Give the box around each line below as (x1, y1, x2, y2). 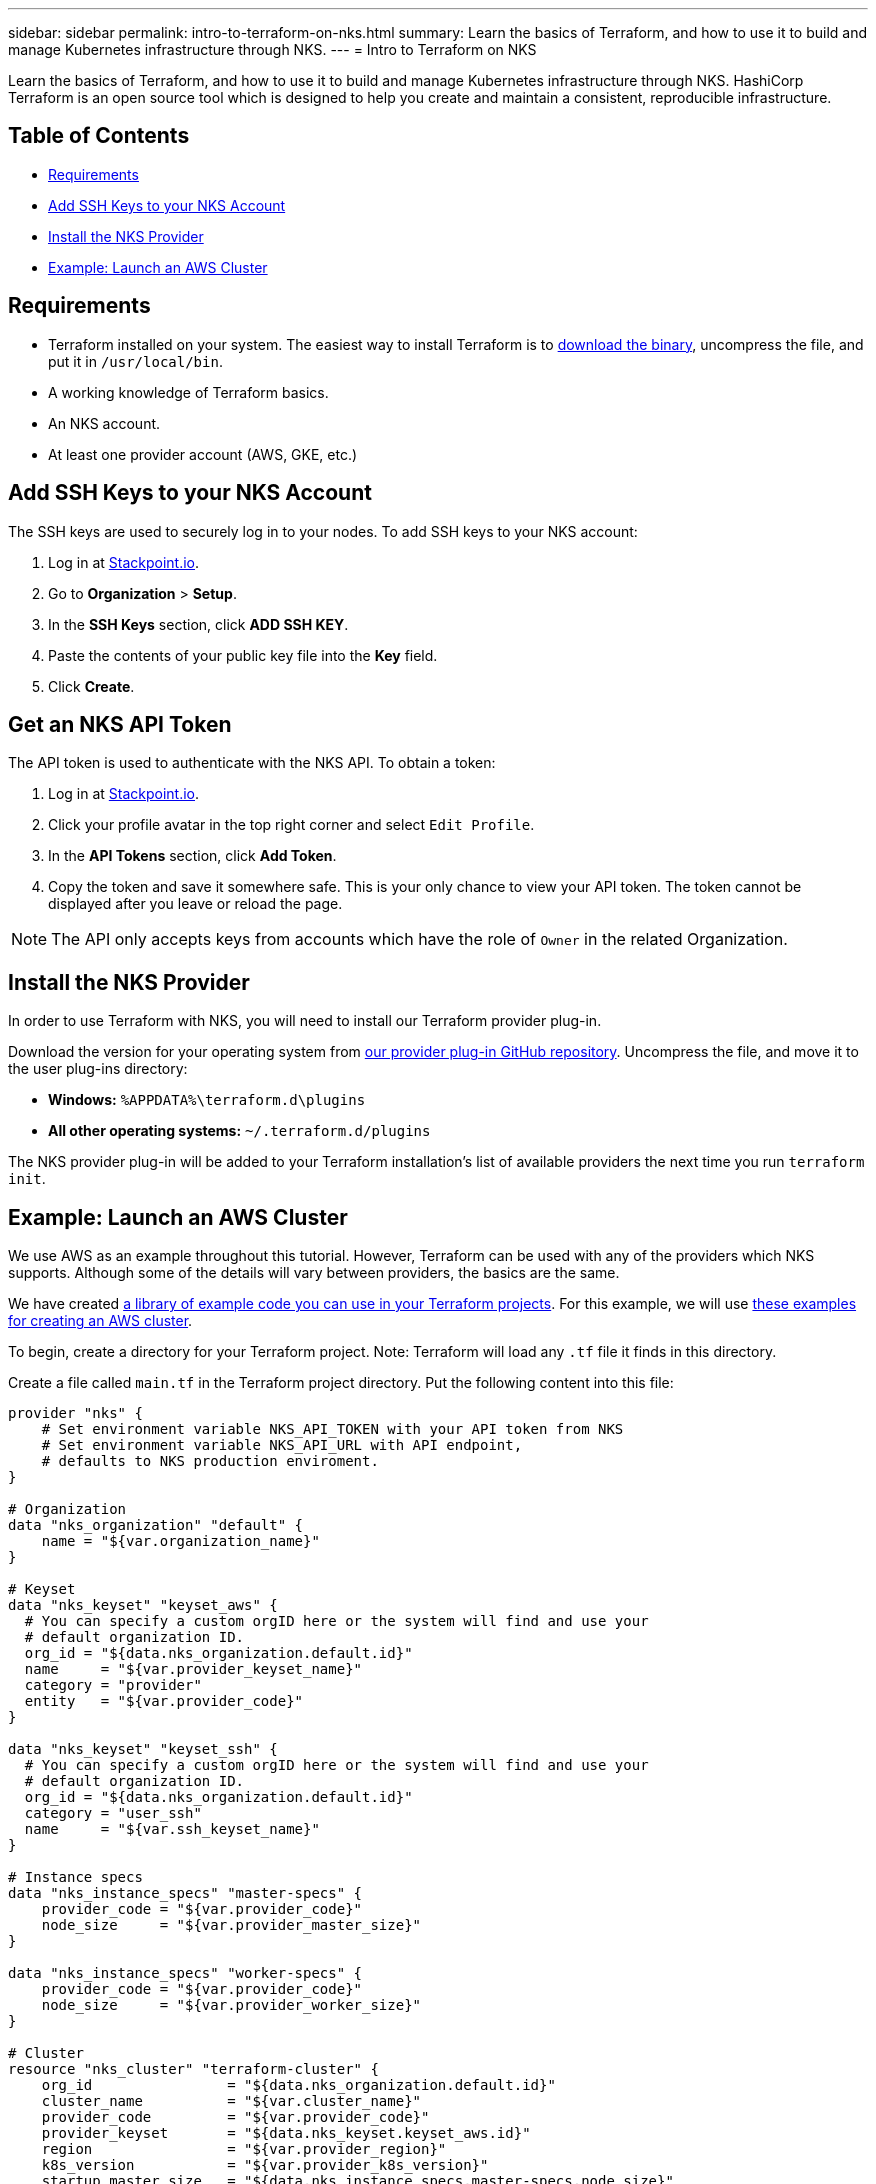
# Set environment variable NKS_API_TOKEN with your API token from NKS (41, 1421, 624, 1438)
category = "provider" (24, 1677, 202, 1694)
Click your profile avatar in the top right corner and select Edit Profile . (48, 816, 535, 834)
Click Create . (48, 677, 135, 695)
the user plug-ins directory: (8, 1060, 188, 1078)
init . (8, 1170, 46, 1188)
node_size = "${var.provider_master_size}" (41, 1917, 422, 1934)
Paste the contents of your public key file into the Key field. (48, 646, 438, 664)
